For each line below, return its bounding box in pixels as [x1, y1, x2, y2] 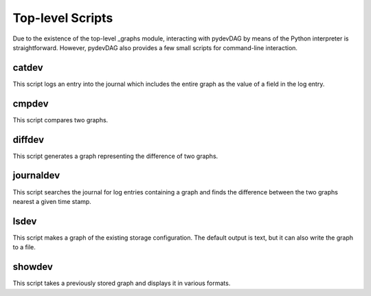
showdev [12, 261, 53, 273]
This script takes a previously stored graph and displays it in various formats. [12, 279, 231, 288]
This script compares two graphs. [12, 115, 109, 124]
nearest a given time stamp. [12, 197, 92, 205]
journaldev [12, 170, 60, 181]
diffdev [12, 134, 45, 146]
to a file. [12, 243, 36, 251]
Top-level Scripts [12, 10, 113, 25]
